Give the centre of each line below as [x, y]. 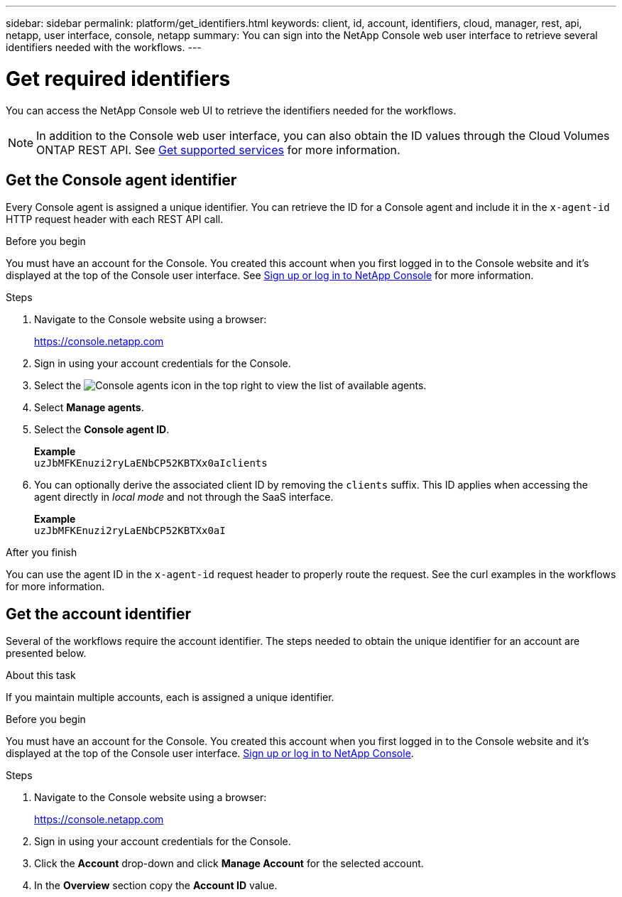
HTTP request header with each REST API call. [115, 219]
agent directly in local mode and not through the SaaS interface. [184, 497]
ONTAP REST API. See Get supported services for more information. [218, 149]
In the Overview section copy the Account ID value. [156, 886]
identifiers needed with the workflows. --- [104, 47]
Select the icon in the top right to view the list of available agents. [230, 386]
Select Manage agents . [89, 408]
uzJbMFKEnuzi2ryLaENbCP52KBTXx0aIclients [151, 463]
